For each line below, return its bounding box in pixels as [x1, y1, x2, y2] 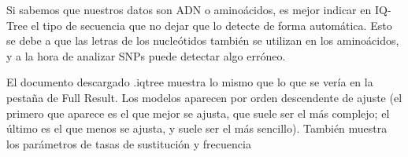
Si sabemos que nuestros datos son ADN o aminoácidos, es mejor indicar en [6, 2, 372, 17]
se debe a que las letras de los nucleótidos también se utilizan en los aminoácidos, [6, 32, 399, 49]
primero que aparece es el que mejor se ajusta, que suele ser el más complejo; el [6, 104, 390, 121]
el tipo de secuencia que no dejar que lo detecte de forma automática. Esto [31, 16, 392, 33]
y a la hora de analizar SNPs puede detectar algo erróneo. [6, 47, 286, 64]
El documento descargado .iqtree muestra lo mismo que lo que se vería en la [6, 74, 373, 90]
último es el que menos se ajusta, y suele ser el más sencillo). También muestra [6, 120, 388, 137]
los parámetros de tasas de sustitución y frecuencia [6, 135, 251, 152]
